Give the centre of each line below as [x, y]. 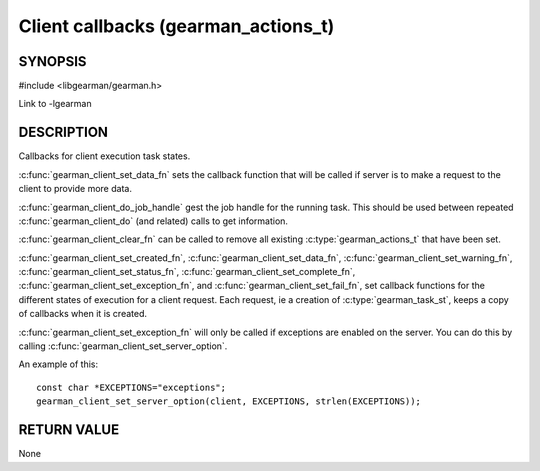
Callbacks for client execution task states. [104, 156]
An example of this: [58, 364]
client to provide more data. [75, 189]
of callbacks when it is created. [83, 314]
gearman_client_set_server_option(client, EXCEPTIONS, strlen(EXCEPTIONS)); [229, 401]
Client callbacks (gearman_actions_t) [176, 26]
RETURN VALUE [69, 430]
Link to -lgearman [55, 104]
